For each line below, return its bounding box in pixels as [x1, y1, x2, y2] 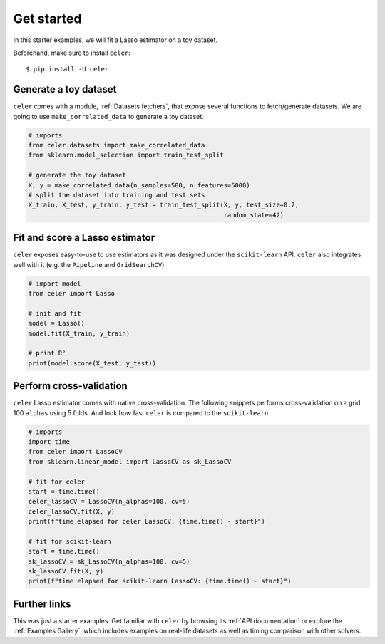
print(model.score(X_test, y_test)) [28, 359, 157, 367]
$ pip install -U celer [26, 65, 109, 73]
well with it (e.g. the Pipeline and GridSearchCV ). [13, 260, 167, 269]
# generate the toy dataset [28, 171, 126, 180]
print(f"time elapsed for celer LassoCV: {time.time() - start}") [28, 517, 265, 526]
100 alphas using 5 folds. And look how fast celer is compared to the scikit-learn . [13, 408, 270, 417]
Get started [13, 11, 82, 26]
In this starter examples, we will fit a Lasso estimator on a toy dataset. [13, 36, 218, 44]
